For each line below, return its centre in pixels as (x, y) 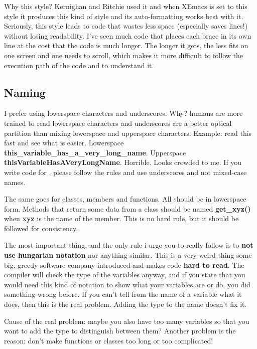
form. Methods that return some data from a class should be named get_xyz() (127, 208)
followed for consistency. (41, 228)
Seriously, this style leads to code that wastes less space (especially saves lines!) (126, 26)
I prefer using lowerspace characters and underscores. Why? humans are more (123, 113)
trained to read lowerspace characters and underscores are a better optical (118, 123)
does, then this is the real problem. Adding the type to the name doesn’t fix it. (125, 304)
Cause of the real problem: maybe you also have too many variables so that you (127, 321)
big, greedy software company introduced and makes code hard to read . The (124, 265)
